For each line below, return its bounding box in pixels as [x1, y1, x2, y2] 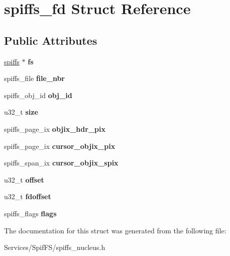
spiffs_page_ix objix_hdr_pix [4, 123, 105, 134]
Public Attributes [4, 32, 97, 48]
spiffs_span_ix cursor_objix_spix [4, 157, 119, 168]
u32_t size [4, 107, 38, 117]
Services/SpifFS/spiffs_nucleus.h [4, 242, 105, 252]
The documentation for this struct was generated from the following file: [4, 225, 226, 235]
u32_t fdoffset [4, 191, 51, 202]
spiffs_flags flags [4, 208, 57, 218]
